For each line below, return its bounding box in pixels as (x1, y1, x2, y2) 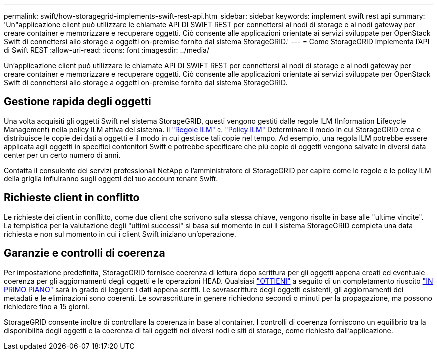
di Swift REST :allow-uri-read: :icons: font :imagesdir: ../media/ (4, 46, 209, 54)
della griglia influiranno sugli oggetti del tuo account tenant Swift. (4, 174, 218, 183)
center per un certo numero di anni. (4, 150, 121, 159)
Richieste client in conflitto (4, 191, 140, 204)
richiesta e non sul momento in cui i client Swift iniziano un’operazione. (4, 229, 236, 238)
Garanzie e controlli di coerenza (4, 247, 165, 260)
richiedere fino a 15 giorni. (4, 302, 89, 311)
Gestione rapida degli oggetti (4, 95, 151, 108)
